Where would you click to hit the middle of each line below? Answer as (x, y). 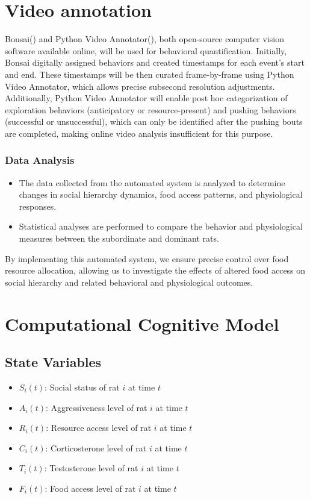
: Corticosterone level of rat (96, 447)
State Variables (53, 362)
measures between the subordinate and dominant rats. (119, 238)
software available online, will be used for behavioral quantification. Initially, (146, 50)
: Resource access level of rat (99, 428)
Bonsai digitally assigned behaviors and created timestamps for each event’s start (155, 62)
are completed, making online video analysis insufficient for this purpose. (139, 133)
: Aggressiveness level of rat (97, 407)
